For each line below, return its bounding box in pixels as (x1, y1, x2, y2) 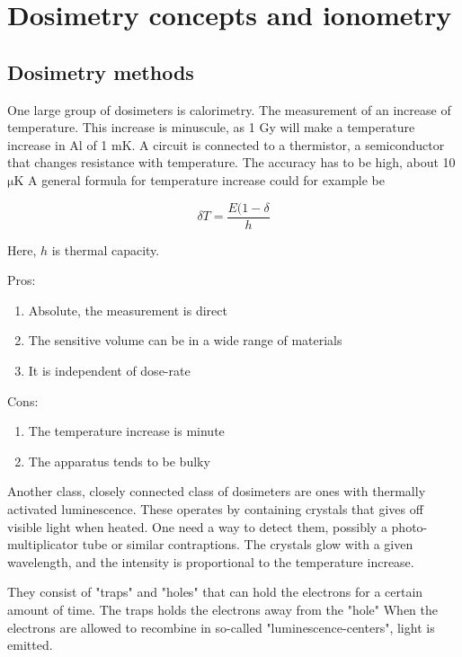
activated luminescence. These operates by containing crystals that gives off (7, 499, 423, 518)
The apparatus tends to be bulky (28, 451, 210, 470)
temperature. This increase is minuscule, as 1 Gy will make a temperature (7, 118, 415, 137)
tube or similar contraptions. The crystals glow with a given (82, 535, 413, 554)
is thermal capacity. (51, 240, 160, 259)
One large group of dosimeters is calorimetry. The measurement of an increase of (7, 100, 451, 119)
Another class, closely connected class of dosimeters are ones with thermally (7, 482, 426, 501)
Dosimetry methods (7, 58, 194, 85)
